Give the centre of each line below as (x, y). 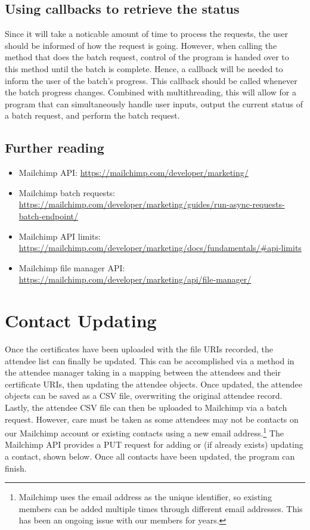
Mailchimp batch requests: (67, 192)
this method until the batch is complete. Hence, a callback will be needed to (144, 68)
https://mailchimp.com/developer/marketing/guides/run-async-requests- (152, 204)
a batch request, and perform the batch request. (92, 115)
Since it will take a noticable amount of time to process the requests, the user (146, 34)
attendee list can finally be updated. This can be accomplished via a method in (150, 360)
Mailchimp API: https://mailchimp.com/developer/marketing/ (134, 173)
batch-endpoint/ (48, 216)
